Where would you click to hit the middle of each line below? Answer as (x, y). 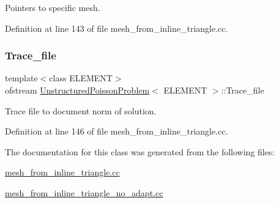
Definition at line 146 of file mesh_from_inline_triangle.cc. (117, 131)
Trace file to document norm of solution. (81, 110)
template (21, 78)
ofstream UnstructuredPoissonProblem (77, 90)
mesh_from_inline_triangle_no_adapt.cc (84, 192)
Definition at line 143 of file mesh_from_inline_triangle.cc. (117, 28)
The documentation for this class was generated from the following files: (140, 151)
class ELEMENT (81, 78)
